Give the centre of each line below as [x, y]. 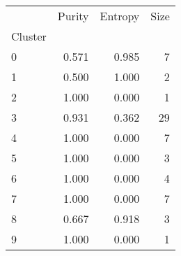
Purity [73, 16]
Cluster [29, 36]
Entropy [120, 16]
